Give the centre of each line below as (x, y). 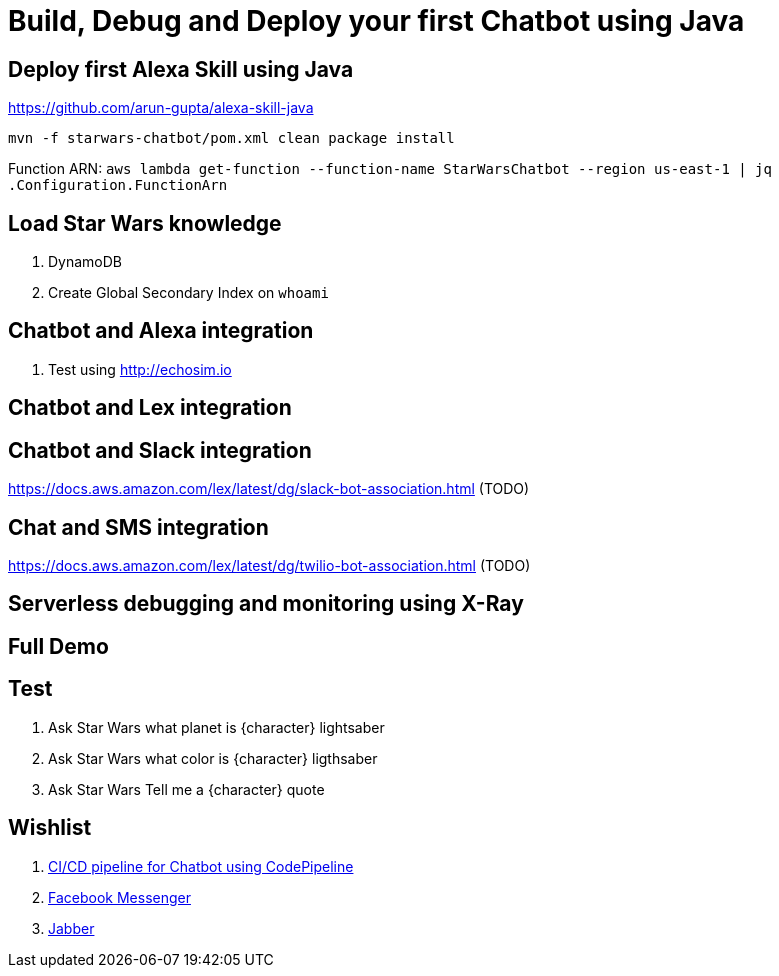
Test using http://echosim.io (140, 369)
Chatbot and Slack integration (160, 450)
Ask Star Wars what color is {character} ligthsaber (213, 758)
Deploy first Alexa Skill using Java (181, 69)
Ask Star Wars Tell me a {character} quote (186, 789)
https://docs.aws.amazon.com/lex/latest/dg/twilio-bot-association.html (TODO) (269, 565)
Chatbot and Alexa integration (161, 331)
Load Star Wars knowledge (145, 223)
